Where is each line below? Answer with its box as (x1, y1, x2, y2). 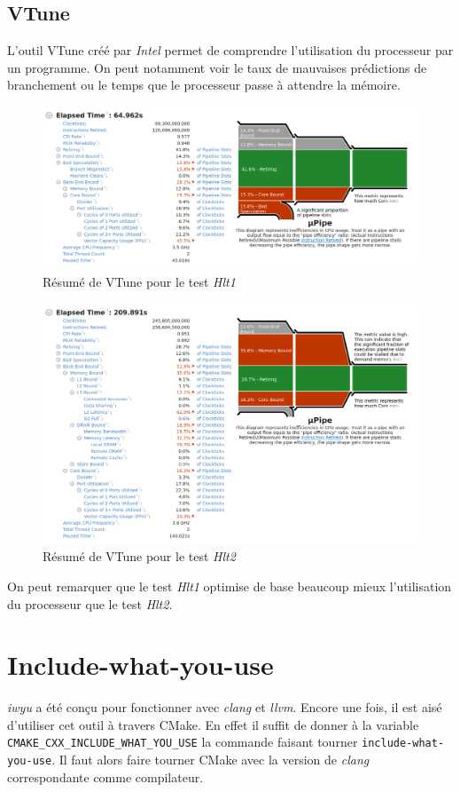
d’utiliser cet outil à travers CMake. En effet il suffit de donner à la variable (7, 715, 419, 733)
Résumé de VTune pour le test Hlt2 (43, 547, 236, 566)
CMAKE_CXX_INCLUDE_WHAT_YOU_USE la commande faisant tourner (7, 733, 358, 751)
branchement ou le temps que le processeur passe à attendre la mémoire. (7, 75, 401, 94)
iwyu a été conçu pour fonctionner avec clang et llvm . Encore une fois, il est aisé (7, 698, 442, 717)
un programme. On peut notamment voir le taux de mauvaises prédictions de (7, 58, 427, 76)
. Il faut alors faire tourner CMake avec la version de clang (51, 750, 370, 769)
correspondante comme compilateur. (7, 767, 204, 786)
